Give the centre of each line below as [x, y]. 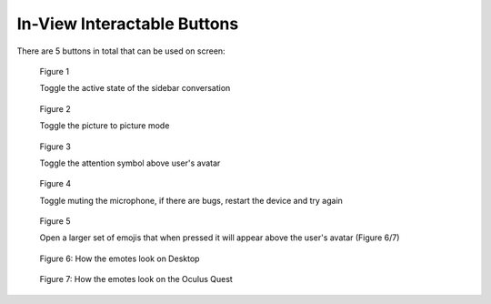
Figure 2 [55, 108]
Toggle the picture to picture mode [105, 126]
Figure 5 [55, 221]
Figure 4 [55, 184]
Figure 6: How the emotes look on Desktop [120, 258]
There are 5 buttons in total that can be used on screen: [121, 51]
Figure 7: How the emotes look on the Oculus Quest [136, 279]
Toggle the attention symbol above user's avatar [130, 163]
